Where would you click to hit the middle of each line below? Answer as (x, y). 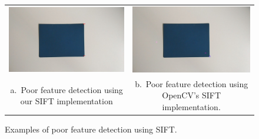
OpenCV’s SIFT (192, 95)
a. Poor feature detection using (67, 89)
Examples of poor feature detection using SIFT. (91, 129)
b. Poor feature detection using (192, 83)
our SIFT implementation (67, 101)
